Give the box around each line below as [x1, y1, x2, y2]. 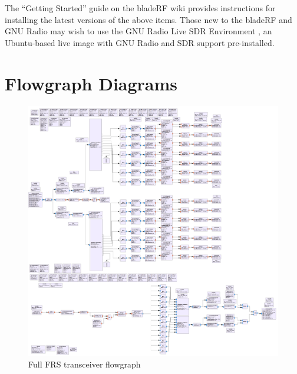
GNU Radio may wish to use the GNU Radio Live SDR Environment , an [5, 25, 272, 37]
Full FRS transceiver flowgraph [28, 357, 141, 370]
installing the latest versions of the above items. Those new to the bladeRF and [5, 13, 292, 25]
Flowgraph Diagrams [5, 71, 178, 95]
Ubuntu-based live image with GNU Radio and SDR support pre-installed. [5, 36, 275, 48]
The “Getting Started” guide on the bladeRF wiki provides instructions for [5, 2, 276, 14]
